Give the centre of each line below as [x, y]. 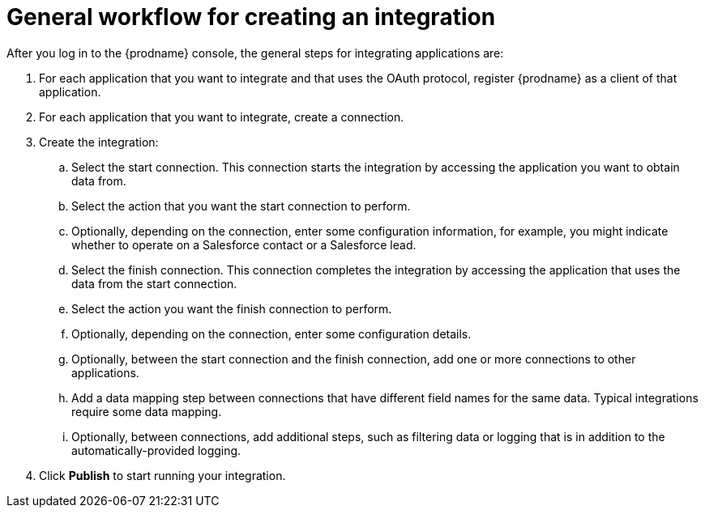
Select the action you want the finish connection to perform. [232, 308]
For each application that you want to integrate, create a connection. [222, 117]
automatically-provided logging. [156, 450]
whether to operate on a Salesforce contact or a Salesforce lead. [244, 244]
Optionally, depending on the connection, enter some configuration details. [271, 333]
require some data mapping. [147, 411]
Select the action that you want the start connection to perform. [241, 206]
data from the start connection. [154, 283]
